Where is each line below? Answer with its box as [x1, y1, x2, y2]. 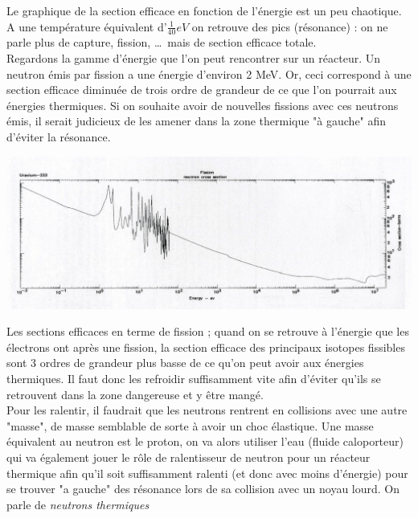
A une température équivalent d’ [6, 18, 167, 35]
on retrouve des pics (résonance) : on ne [191, 18, 388, 35]
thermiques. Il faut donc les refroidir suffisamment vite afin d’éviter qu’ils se [6, 369, 381, 386]
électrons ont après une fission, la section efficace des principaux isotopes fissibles [6, 338, 405, 355]
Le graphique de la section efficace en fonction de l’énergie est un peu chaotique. [6, 2, 402, 18]
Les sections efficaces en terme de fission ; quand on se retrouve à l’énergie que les [6, 323, 409, 340]
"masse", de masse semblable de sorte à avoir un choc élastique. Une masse [6, 417, 374, 434]
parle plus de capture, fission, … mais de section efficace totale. [6, 34, 317, 51]
